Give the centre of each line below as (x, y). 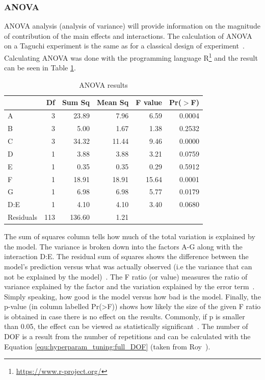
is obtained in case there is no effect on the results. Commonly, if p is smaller (125, 316)
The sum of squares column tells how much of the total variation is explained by (130, 236)
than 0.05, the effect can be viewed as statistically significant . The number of (126, 326)
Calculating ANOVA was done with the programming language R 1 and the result (131, 57)
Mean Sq (113, 102)
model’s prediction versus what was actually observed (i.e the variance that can (128, 266)
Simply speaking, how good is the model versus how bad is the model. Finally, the (132, 296)
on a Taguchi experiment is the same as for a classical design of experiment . (124, 46)
